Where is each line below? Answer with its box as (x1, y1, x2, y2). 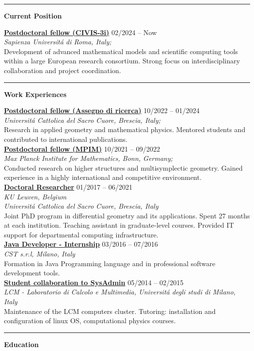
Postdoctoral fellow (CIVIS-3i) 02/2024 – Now (4, 27, 157, 37)
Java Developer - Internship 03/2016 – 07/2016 (4, 239, 158, 249)
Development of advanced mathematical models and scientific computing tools (4, 46, 238, 56)
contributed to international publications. (4, 134, 127, 144)
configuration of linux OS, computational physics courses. (4, 315, 176, 326)
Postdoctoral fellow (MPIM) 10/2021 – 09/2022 (4, 143, 160, 154)
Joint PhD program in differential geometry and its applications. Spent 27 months (4, 210, 250, 220)
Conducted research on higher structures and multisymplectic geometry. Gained (4, 162, 243, 173)
